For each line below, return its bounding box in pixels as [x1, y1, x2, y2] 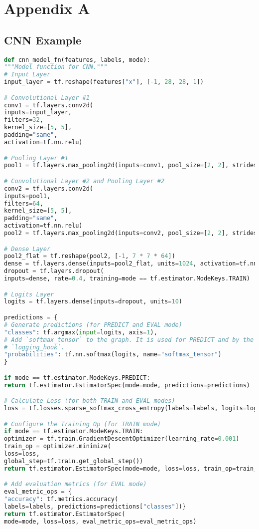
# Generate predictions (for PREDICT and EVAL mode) [4, 321, 182, 328]
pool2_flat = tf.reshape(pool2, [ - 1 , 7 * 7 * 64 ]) [4, 253, 175, 260]
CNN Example [4, 32, 81, 47]
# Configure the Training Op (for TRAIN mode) [4, 420, 161, 428]
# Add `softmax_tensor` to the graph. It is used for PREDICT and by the [4, 336, 254, 343]
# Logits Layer [4, 290, 54, 298]
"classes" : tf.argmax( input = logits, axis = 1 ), [4, 328, 157, 336]
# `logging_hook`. [4, 343, 65, 351]
